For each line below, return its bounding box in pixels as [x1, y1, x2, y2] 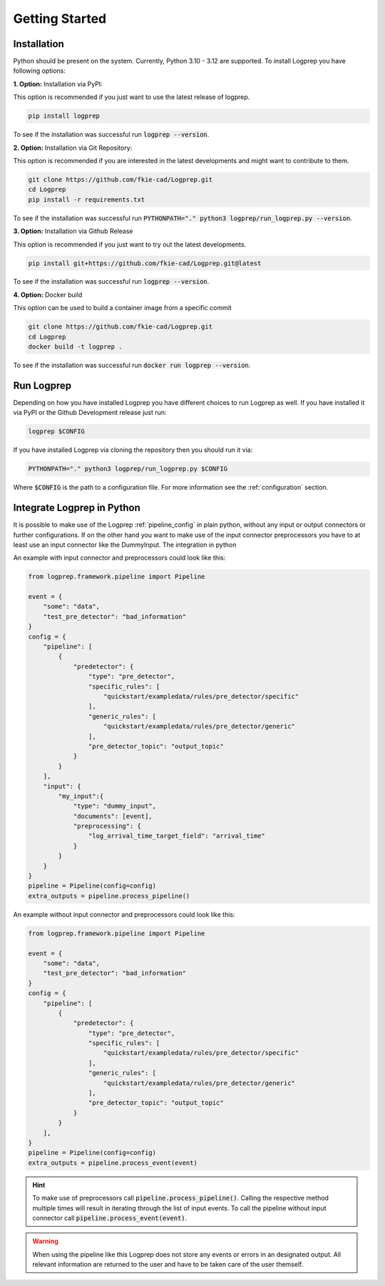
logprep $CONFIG [28, 428, 86, 436]
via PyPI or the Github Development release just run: [13, 408, 167, 417]
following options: [13, 66, 66, 75]
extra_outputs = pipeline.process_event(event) [28, 1158, 197, 1167]
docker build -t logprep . [28, 343, 123, 351]
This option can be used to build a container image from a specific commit [13, 304, 232, 312]
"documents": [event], [73, 812, 153, 820]
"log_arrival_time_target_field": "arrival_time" [88, 832, 265, 840]
